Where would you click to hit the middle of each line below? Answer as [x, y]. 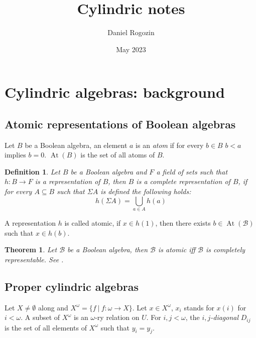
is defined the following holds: [146, 191]
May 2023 [131, 49]
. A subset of [40, 317]
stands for [199, 307]
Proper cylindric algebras [72, 286]
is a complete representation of [183, 181]
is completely [225, 249]
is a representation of [68, 181]
